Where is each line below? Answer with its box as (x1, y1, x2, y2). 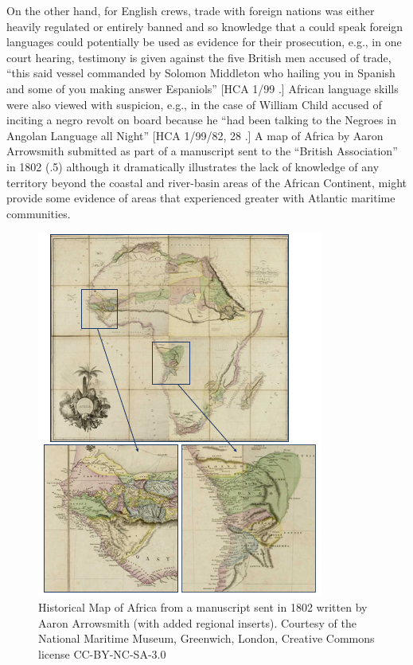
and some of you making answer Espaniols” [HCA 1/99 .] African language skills (6, 80, 399, 96)
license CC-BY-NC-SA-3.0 (38, 645, 166, 662)
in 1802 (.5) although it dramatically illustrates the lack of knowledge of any (6, 158, 380, 174)
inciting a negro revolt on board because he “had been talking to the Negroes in (6, 111, 396, 128)
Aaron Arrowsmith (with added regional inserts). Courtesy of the (38, 614, 357, 631)
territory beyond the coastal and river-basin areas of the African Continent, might (6, 174, 407, 190)
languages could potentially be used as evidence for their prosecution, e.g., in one (6, 33, 402, 50)
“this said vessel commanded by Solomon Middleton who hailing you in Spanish (6, 65, 395, 81)
